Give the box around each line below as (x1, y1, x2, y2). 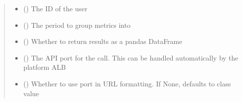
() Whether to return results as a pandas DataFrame (23, 36, 182, 46)
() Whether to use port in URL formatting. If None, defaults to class (23, 78, 231, 88)
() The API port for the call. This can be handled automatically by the (23, 52, 239, 62)
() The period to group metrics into (23, 20, 131, 30)
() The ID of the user (23, 3, 88, 13)
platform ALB (23, 62, 66, 72)
